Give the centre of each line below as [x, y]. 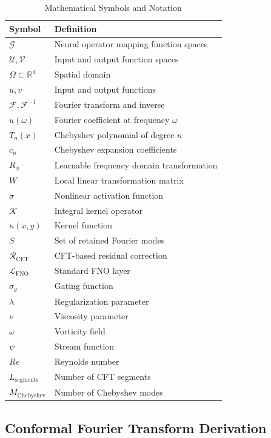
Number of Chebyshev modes [109, 392]
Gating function [84, 286]
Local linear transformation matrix [119, 180]
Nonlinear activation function [109, 195]
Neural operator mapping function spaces [131, 44]
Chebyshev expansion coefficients [115, 149]
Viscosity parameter [91, 316]
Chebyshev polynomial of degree [114, 134]
